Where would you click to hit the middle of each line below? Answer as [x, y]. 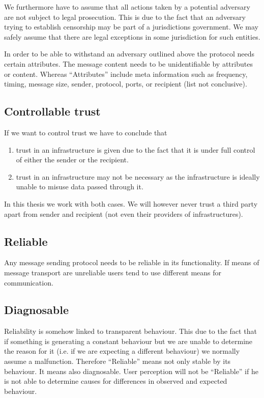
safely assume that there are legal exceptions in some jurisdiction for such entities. [132, 36]
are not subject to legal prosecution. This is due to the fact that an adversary [125, 17]
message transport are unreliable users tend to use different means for [113, 272]
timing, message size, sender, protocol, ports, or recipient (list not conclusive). [126, 84]
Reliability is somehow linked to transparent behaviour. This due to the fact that [130, 331]
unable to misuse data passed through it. [80, 187]
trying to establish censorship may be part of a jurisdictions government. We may [131, 27]
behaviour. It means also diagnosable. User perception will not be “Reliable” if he [131, 371]
